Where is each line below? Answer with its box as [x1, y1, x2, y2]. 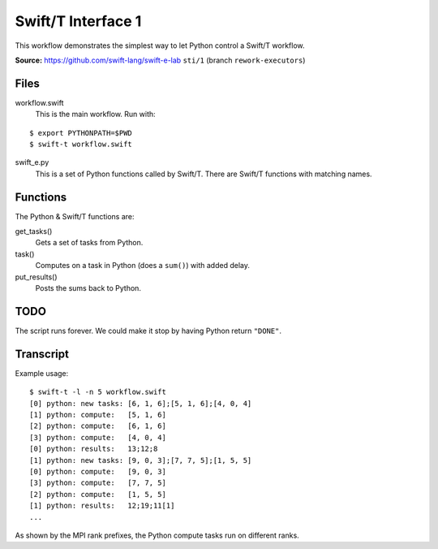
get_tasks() [15, 227, 53, 236]
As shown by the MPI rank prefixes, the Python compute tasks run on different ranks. [15, 530, 299, 540]
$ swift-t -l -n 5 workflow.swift [29, 387, 166, 397]
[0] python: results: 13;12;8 [29, 444, 158, 454]
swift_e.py [15, 158, 49, 167]
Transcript [15, 347, 69, 361]
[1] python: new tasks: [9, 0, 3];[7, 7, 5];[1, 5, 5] [29, 456, 252, 465]
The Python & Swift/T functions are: [15, 211, 135, 221]
